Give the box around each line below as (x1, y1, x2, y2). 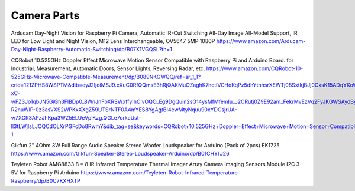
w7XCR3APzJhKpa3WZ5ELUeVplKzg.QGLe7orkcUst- (11, 114, 141, 121)
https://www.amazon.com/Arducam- (216, 37, 306, 44)
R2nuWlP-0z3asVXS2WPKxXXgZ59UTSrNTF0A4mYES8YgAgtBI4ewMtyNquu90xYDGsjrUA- (11, 106, 237, 113)
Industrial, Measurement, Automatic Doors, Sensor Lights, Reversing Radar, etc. (11, 65, 205, 72)
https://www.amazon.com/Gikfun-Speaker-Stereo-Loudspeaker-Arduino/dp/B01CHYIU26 (11, 150, 230, 157)
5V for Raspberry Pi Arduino (11, 169, 80, 176)
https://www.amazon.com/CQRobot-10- (206, 65, 304, 72)
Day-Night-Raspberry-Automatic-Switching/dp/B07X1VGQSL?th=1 (11, 46, 173, 53)
